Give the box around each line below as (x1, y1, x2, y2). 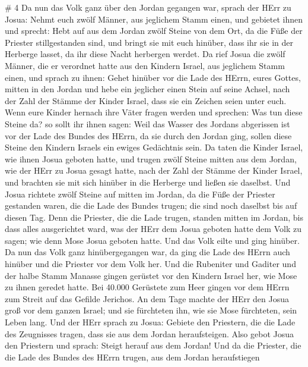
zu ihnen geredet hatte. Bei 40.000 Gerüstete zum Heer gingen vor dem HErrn (5, 281, 290, 293)
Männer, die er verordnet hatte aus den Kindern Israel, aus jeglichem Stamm (5, 59, 285, 71)
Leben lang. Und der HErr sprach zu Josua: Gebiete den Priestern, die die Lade (5, 316, 296, 328)
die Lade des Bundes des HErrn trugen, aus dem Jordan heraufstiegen (5, 350, 260, 363)
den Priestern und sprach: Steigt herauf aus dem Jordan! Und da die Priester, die (5, 339, 301, 352)
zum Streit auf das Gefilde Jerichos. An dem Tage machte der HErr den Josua (5, 292, 290, 305)
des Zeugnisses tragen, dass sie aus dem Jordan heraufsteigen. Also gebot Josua (5, 327, 294, 340)
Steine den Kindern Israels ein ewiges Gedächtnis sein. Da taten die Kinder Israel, (5, 141, 303, 153)
